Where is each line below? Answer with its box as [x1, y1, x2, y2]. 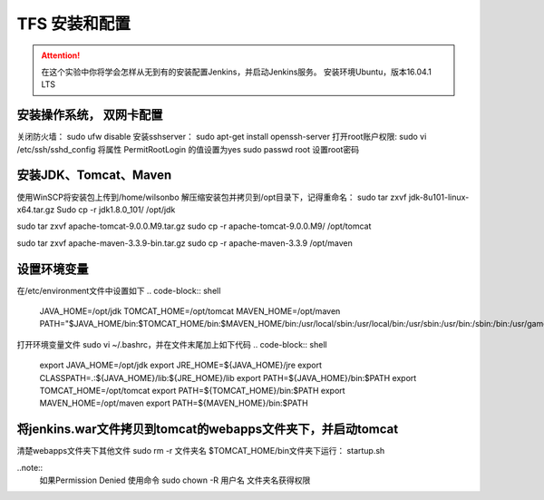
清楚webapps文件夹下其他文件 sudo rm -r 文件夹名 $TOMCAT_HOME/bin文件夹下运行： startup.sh [16, 446, 385, 456]
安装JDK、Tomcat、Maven [16, 168, 172, 183]
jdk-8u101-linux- [408, 191, 470, 202]
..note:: [16, 462, 44, 473]
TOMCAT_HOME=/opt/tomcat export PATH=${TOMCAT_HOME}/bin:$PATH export [39, 385, 345, 396]
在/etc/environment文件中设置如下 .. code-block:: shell [16, 285, 221, 296]
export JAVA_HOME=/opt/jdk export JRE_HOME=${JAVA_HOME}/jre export [39, 359, 322, 371]
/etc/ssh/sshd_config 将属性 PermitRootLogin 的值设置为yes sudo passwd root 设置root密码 [16, 143, 360, 154]
